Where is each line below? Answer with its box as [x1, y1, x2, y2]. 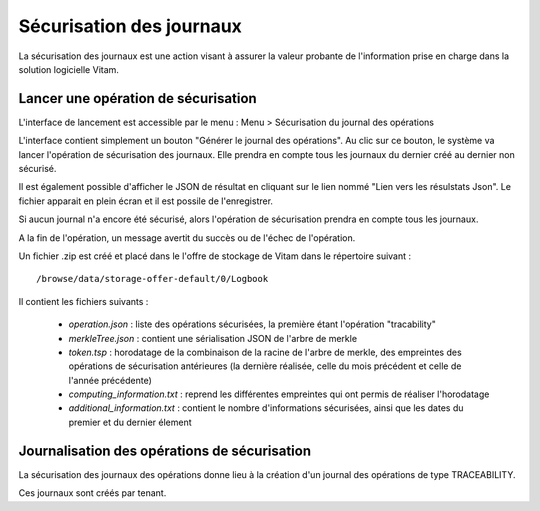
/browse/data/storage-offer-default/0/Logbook [36, 273, 269, 285]
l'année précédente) [68, 374, 152, 386]
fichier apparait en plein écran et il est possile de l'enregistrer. [18, 195, 274, 207]
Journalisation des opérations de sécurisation [18, 442, 312, 459]
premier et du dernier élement [68, 416, 192, 428]
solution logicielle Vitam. [18, 63, 120, 75]
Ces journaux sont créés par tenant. [18, 487, 167, 499]
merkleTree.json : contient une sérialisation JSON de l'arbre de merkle [68, 332, 358, 344]
